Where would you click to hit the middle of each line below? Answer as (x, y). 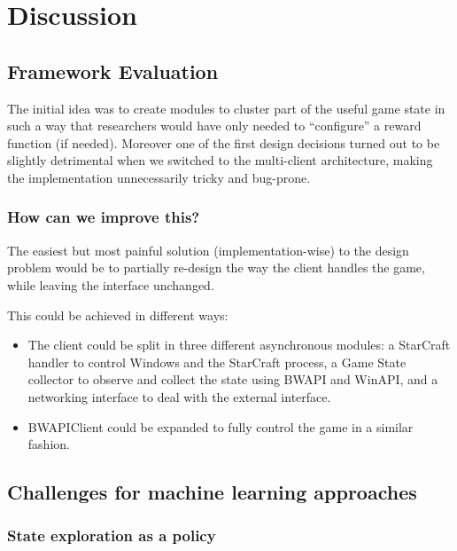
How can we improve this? (104, 217)
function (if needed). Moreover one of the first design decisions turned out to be (224, 142)
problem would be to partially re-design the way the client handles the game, (216, 268)
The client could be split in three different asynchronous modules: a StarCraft (239, 345)
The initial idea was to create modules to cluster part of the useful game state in (226, 108)
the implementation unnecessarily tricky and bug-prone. (159, 177)
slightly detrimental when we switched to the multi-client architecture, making (220, 160)
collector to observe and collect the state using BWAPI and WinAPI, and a (233, 379)
